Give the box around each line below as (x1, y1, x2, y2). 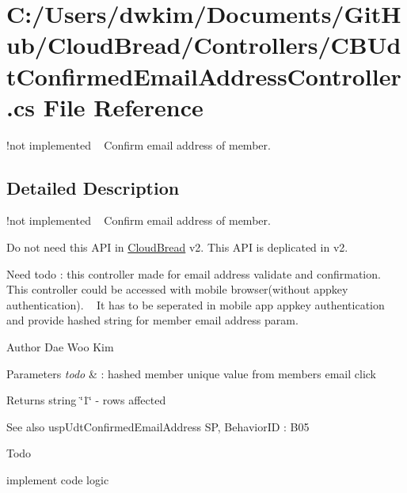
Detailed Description (6, 175, 180, 199)
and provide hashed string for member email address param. (6, 312, 299, 328)
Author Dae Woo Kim (6, 339, 114, 355)
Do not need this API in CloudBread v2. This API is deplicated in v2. (6, 239, 348, 256)
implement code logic (6, 472, 109, 488)
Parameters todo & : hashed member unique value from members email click (6, 365, 376, 381)
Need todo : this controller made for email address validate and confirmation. (6, 265, 381, 282)
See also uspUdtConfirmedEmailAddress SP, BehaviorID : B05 (6, 418, 310, 434)
